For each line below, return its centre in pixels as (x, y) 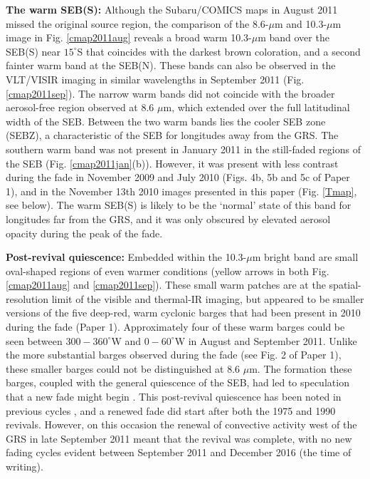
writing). (25, 466)
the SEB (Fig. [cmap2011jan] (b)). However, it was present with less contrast (172, 163)
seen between (34, 340)
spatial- (345, 285)
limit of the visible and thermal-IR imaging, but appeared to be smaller (208, 298)
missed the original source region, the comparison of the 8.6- (137, 23)
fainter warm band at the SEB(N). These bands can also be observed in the (171, 65)
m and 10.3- (301, 23)
